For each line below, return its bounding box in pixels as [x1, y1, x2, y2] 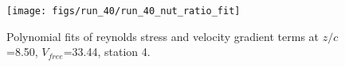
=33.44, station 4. [63, 43, 151, 60]
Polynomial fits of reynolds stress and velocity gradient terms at [6, 28, 320, 44]
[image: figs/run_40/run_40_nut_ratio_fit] [6, 6, 241, 17]
